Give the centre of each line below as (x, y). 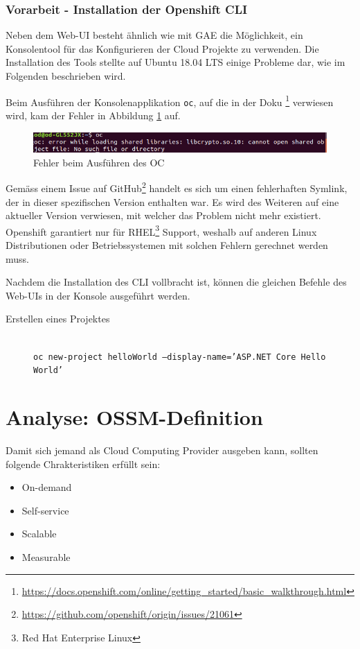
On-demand (47, 487)
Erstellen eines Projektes (58, 319)
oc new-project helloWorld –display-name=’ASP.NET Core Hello (180, 357)
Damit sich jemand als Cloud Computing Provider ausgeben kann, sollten (162, 450)
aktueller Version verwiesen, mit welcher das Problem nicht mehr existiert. (163, 215)
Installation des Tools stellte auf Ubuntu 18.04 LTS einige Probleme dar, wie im (175, 62)
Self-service (45, 510)
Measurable (46, 557)
